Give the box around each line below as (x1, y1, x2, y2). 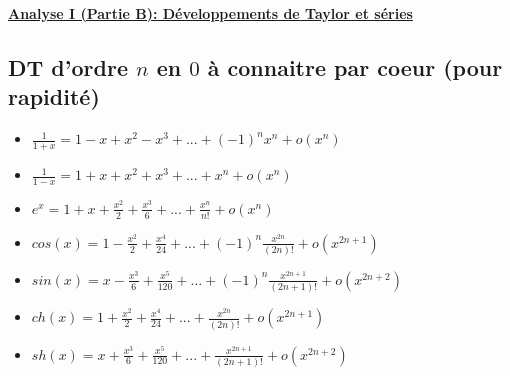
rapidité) (8, 81, 100, 112)
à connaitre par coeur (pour (207, 51, 503, 82)
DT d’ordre (8, 51, 128, 82)
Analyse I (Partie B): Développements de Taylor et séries (8, 3, 413, 23)
